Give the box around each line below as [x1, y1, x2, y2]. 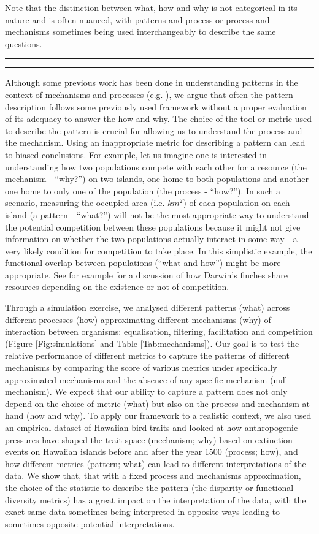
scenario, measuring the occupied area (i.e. [5, 196, 165, 209]
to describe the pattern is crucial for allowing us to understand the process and [5, 124, 302, 137]
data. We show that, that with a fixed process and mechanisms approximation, [5, 469, 301, 482]
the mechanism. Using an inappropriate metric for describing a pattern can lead [5, 136, 306, 149]
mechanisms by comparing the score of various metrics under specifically [5, 361, 277, 374]
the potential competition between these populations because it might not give [5, 220, 301, 233]
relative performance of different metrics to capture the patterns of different [5, 349, 290, 362]
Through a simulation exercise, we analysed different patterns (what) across [5, 301, 290, 314]
